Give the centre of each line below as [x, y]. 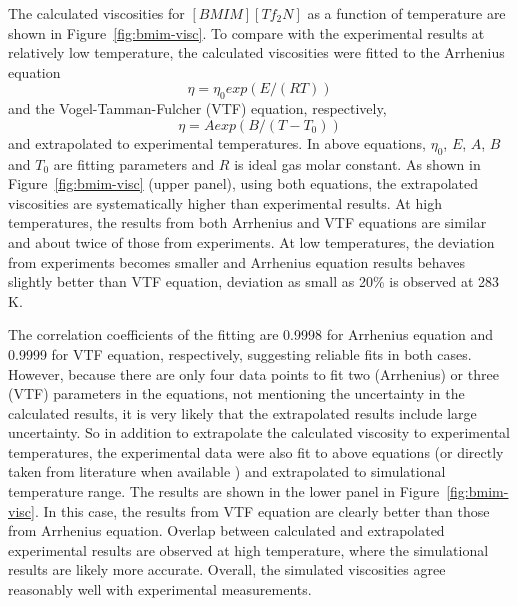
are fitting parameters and [134, 163]
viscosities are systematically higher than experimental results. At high [225, 202]
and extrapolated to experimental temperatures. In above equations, [217, 142]
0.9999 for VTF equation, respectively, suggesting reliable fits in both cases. [240, 353]
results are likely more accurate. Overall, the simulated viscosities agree [227, 569]
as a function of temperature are [406, 13]
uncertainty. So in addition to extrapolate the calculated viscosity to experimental [259, 432]
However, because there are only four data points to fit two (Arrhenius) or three [253, 373]
